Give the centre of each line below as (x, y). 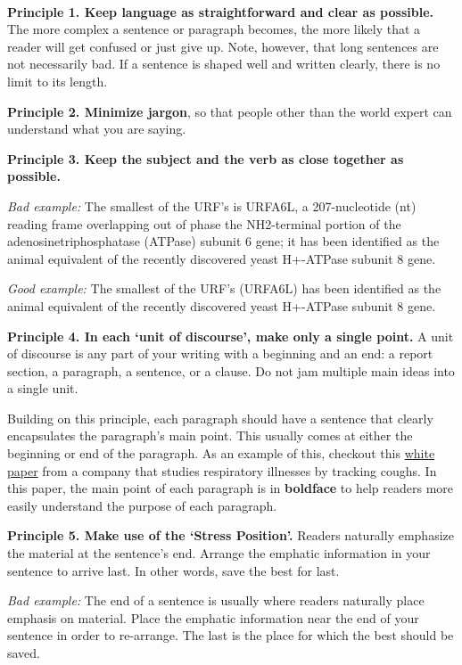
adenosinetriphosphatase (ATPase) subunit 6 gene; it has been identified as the (223, 241)
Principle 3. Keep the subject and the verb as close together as (206, 158)
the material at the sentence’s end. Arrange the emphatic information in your (219, 553)
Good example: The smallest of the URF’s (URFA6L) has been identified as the (224, 288)
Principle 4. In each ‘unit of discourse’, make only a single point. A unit (231, 336)
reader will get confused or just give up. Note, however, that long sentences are (223, 46)
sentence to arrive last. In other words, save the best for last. (173, 570)
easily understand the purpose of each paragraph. (142, 505)
